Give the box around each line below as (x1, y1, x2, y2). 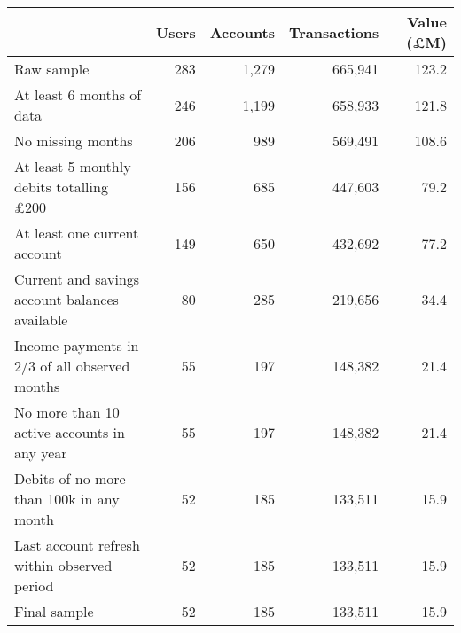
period (14, 575, 54, 596)
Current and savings (14, 269, 140, 289)
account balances (14, 289, 119, 309)
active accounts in (14, 422, 125, 442)
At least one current (14, 223, 139, 243)
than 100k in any (14, 488, 120, 509)
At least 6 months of (14, 84, 142, 105)
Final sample (14, 601, 94, 621)
